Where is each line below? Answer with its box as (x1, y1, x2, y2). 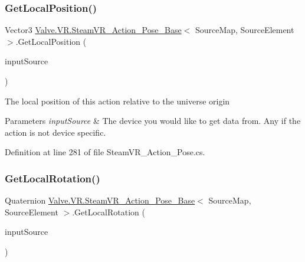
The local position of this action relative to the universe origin (5, 94, 230, 107)
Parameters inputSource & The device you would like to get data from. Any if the (5, 114, 301, 127)
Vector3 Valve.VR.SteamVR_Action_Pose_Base (5, 24, 182, 36)
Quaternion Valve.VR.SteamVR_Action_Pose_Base (5, 194, 195, 207)
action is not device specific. (5, 126, 106, 138)
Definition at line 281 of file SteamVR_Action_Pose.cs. (5, 146, 205, 158)
